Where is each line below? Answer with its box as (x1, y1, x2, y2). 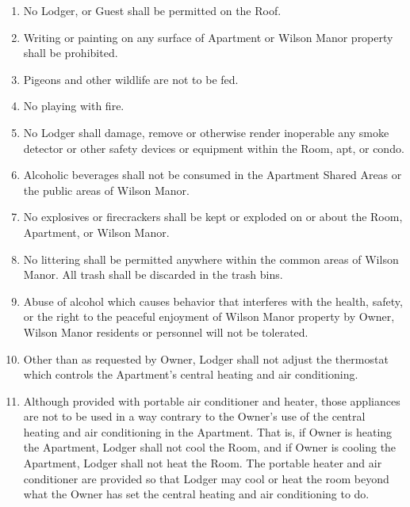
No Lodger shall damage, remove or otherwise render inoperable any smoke (23, 124, 389, 140)
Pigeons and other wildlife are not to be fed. (23, 71, 239, 87)
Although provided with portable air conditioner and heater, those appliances (23, 392, 400, 409)
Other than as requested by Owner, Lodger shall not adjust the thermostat (23, 350, 389, 367)
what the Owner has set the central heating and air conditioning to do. (23, 486, 370, 502)
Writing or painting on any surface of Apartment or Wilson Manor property (23, 29, 393, 45)
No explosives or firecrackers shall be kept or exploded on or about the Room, (23, 208, 403, 225)
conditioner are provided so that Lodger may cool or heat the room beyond (23, 470, 389, 486)
